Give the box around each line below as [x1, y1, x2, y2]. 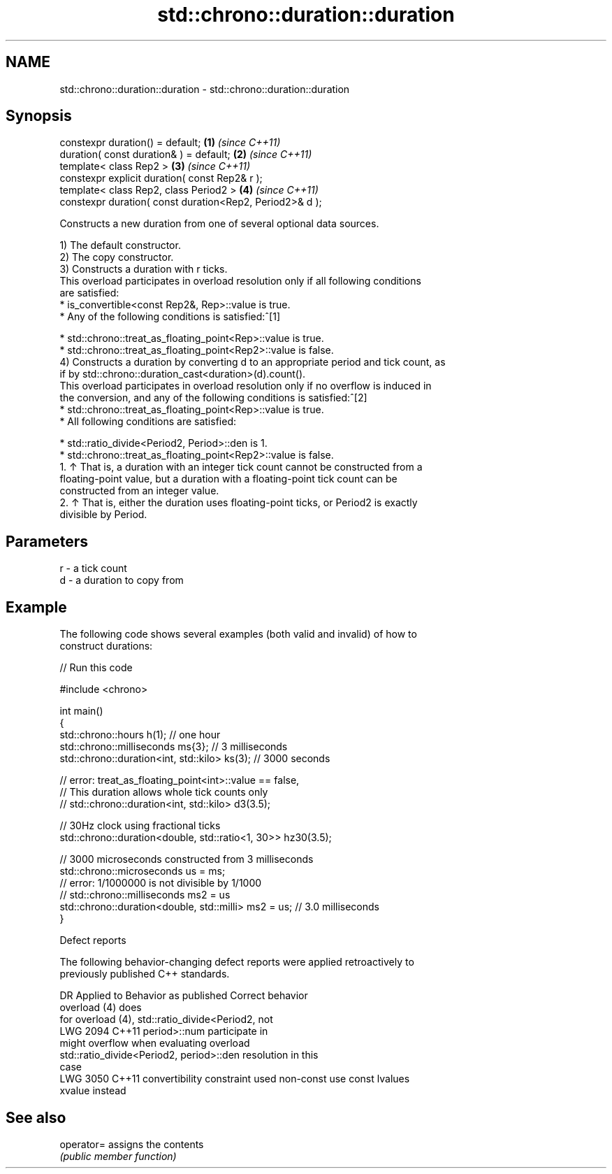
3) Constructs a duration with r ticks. [59, 263, 228, 275]
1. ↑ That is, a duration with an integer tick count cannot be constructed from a [59, 461, 423, 473]
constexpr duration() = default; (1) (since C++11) [59, 136, 281, 149]
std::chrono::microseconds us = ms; [59, 865, 226, 878]
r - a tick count [59, 562, 127, 575]
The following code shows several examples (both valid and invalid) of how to [59, 628, 417, 640]
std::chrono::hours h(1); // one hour [59, 729, 221, 741]
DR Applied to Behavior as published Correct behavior [59, 989, 308, 1002]
